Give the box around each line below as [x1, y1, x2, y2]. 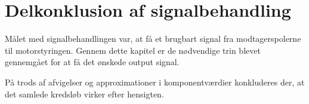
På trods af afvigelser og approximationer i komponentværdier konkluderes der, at [5, 75, 305, 88]
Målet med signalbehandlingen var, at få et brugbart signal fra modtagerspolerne [5, 32, 301, 45]
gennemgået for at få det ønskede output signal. [5, 56, 180, 68]
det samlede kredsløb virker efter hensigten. [5, 87, 164, 100]
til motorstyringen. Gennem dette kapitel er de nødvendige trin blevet [5, 44, 261, 56]
